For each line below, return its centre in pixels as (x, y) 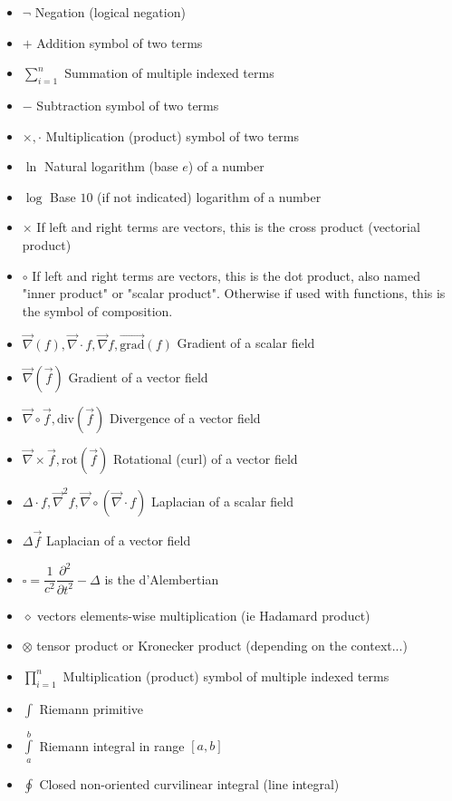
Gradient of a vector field (138, 377)
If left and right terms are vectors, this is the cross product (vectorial (228, 227)
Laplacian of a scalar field (222, 501)
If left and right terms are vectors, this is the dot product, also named (226, 275)
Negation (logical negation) (110, 12)
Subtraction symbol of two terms (128, 105)
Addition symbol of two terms (120, 42)
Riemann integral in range (112, 745)
